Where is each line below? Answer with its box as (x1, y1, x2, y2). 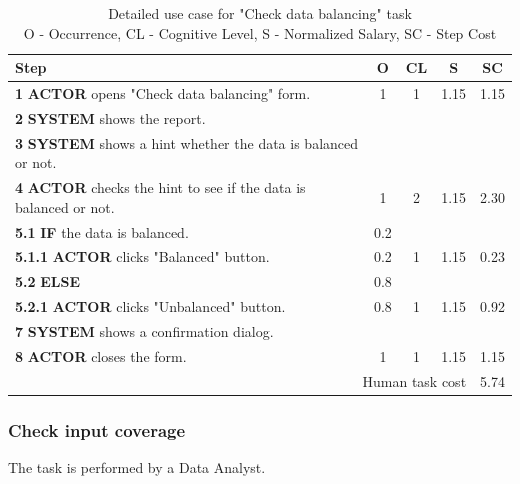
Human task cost (362, 370, 467, 391)
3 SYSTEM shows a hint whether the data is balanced (15, 132, 359, 153)
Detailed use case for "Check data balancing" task (108, 3, 412, 23)
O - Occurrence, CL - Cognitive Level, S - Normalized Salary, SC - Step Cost (23, 22, 497, 43)
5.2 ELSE (15, 271, 81, 292)
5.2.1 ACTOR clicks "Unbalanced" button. (15, 296, 286, 317)
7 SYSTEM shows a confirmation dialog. (15, 320, 274, 341)
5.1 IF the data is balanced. (15, 221, 189, 242)
